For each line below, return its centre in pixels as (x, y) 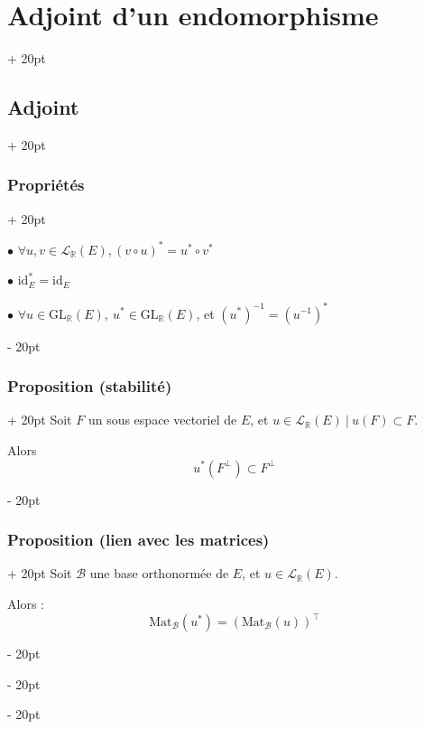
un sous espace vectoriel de (162, 420)
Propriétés (46, 185)
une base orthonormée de (159, 573)
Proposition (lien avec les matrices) (138, 540)
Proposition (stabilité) (90, 386)
